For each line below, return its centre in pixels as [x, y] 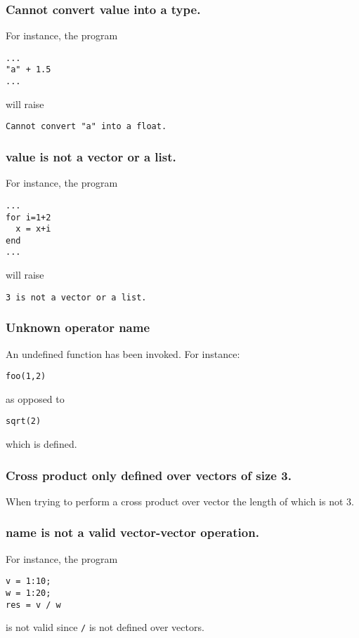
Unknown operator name [78, 327]
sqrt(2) [24, 421]
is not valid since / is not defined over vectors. [105, 627]
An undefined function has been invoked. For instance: [123, 353]
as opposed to [35, 398]
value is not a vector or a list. [91, 156]
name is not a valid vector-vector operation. [132, 532]
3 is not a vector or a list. [76, 297]
